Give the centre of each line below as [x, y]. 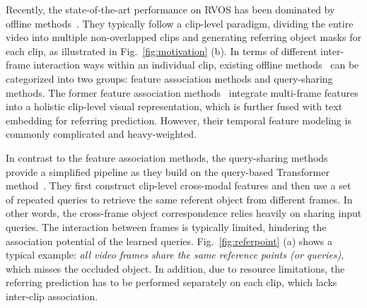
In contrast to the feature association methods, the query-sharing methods [167, 157]
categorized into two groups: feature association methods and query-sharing [169, 78]
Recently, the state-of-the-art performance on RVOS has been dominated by [170, 9]
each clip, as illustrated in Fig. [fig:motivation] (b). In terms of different [162, 51]
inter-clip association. [52, 296]
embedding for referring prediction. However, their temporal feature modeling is [179, 120]
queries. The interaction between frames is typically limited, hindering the [166, 226]
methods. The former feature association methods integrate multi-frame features [182, 92]
